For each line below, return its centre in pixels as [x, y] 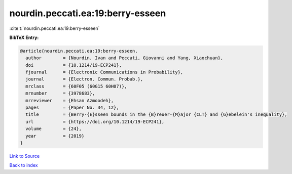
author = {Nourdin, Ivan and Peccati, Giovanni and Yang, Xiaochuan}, [124, 58]
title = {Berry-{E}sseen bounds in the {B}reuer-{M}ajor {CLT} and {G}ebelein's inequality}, [156, 115]
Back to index [24, 165]
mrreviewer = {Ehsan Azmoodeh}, [70, 100]
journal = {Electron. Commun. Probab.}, [84, 79]
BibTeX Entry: [24, 37]
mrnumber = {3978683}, [60, 93]
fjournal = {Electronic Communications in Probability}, [104, 72]
